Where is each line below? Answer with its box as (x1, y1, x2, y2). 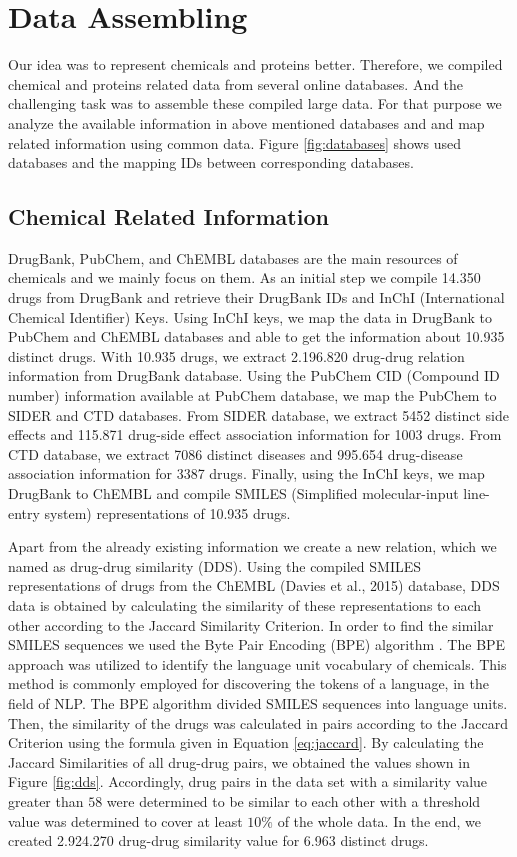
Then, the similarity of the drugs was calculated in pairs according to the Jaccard (8, 712, 509, 733)
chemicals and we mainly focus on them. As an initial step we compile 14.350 (8, 267, 481, 288)
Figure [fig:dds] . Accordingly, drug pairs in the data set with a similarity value (8, 771, 488, 792)
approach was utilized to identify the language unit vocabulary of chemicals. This (8, 653, 507, 674)
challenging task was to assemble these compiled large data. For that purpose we (8, 93, 502, 114)
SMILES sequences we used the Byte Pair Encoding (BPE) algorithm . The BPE (8, 634, 506, 655)
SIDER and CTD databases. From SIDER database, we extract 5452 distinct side (8, 404, 509, 425)
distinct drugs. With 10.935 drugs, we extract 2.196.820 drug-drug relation (8, 345, 465, 366)
